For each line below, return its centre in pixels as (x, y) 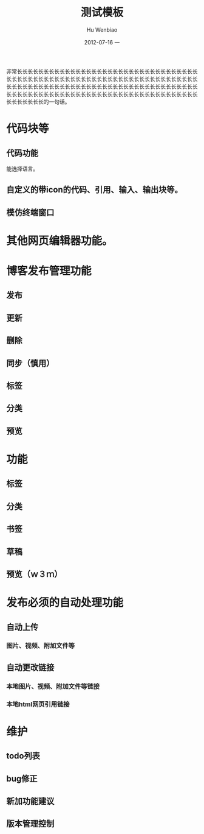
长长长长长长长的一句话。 (38, 102)
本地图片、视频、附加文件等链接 (53, 686)
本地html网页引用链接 (38, 704)
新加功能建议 (30, 801)
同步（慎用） (30, 363)
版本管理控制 (30, 824)
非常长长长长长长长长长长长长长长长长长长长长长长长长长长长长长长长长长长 (102, 71)
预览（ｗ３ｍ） (34, 574)
